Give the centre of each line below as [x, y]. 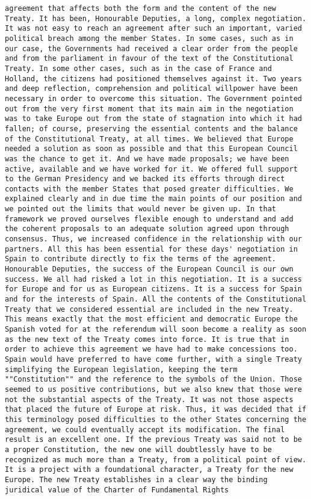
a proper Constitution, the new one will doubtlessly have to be [138, 449]
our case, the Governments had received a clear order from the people [151, 48]
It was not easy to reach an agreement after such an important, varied [153, 29]
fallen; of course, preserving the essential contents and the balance [151, 129]
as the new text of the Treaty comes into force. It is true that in [147, 339]
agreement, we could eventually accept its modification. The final [145, 429]
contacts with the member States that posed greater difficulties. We [149, 189]
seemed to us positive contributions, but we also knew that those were [153, 389]
